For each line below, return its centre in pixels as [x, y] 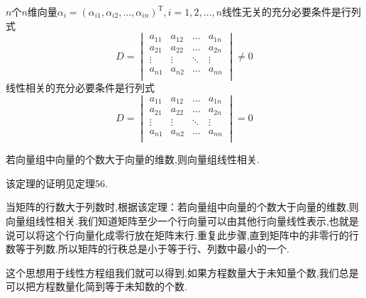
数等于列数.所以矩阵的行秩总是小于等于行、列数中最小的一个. [148, 249]
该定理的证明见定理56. [57, 183]
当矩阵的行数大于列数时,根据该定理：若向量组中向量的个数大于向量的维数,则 [182, 207]
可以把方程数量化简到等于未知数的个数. [96, 286]
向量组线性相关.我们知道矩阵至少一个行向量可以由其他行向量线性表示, [167, 220]
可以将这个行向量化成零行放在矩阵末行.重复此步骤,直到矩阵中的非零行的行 [187, 234]
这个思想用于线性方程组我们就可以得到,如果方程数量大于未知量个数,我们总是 [182, 272]
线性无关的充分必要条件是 [282, 11]
